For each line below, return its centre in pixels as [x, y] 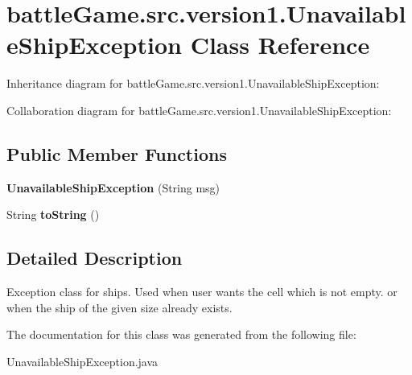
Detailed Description [95, 258]
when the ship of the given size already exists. [119, 307]
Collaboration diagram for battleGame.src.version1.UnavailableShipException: [199, 110]
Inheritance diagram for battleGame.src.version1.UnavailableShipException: [193, 83]
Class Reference [280, 45]
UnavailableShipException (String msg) [113, 187]
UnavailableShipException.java [82, 361]
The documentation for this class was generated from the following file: [181, 334]
